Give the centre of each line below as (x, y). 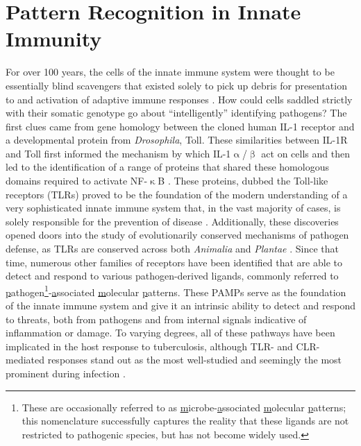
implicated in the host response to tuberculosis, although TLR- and (149, 346)
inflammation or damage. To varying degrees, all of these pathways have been (170, 333)
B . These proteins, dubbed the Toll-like (243, 181)
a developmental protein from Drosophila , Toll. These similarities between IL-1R (177, 140)
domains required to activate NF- (77, 181)
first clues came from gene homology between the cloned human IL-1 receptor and (180, 126)
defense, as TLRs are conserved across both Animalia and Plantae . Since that (173, 249)
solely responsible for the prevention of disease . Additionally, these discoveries (172, 221)
